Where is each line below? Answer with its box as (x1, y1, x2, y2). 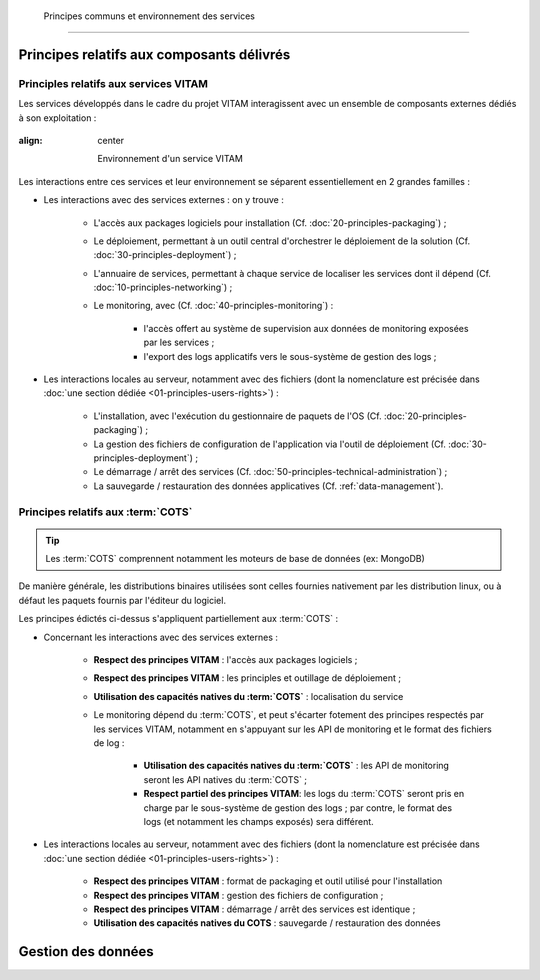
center (97, 134, 125, 146)
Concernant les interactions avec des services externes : (43, 631, 279, 643)
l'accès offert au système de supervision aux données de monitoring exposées (143, 322, 469, 334)
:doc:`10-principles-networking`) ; (93, 281, 233, 294)
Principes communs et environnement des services (43, 10, 255, 22)
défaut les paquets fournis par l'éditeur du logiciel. (18, 594, 227, 606)
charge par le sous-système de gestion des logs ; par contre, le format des (143, 801, 453, 814)
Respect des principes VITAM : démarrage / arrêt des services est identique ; (93, 903, 416, 915)
